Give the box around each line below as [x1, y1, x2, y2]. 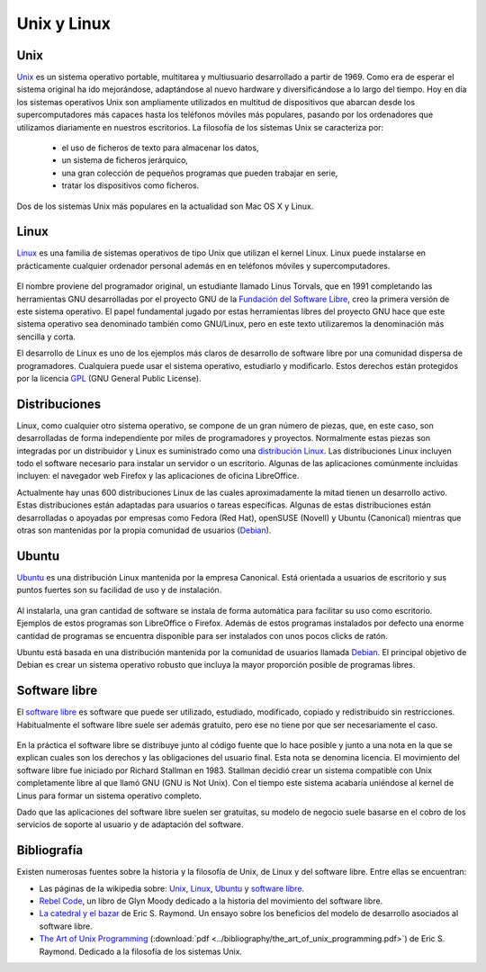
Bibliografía [16, 842, 84, 859]
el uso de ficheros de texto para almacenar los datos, [61, 142, 259, 153]
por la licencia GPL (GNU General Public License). [16, 373, 202, 383]
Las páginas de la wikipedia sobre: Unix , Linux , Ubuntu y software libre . [39, 883, 305, 894]
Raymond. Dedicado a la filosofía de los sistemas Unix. [39, 946, 243, 957]
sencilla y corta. [16, 331, 76, 342]
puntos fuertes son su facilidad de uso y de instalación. [16, 585, 222, 596]
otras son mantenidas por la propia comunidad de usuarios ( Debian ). [16, 525, 272, 535]
